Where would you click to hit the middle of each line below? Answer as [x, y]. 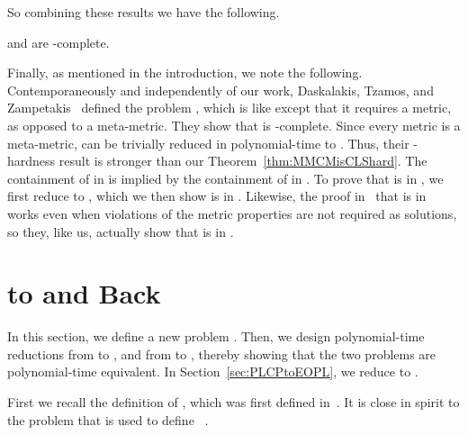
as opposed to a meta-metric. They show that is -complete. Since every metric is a [234, 125]
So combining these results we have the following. [144, 12]
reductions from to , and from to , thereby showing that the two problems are [222, 353]
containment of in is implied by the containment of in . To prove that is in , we [225, 178]
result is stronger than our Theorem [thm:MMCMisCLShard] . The [243, 161]
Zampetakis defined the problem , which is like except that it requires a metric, [229, 108]
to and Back [84, 293]
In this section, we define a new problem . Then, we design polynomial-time [216, 336]
